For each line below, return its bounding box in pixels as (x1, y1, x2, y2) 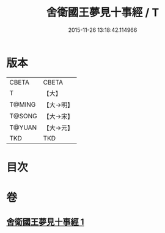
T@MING (9, 100, 36, 109)
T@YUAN (9, 123, 37, 132)
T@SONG (9, 112, 38, 120)
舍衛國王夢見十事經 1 (6, 217, 84, 227)
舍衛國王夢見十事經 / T (46, 6, 159, 20)
